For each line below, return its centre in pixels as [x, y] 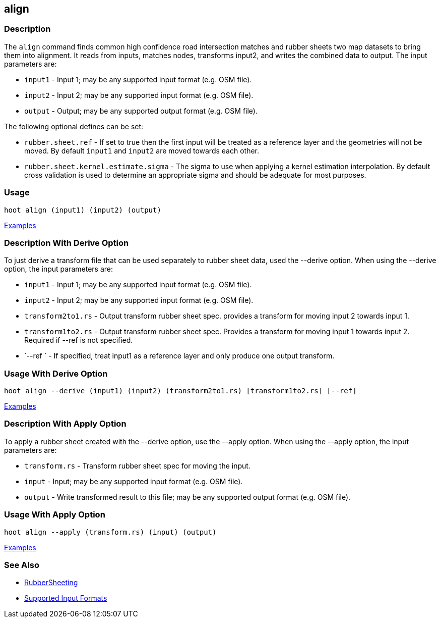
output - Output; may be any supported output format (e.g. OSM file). [141, 111]
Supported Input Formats [66, 598]
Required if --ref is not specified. [79, 340]
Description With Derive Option [67, 243]
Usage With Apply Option [55, 515]
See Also [22, 565]
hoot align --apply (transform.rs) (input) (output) [110, 532]
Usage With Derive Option [56, 373]
